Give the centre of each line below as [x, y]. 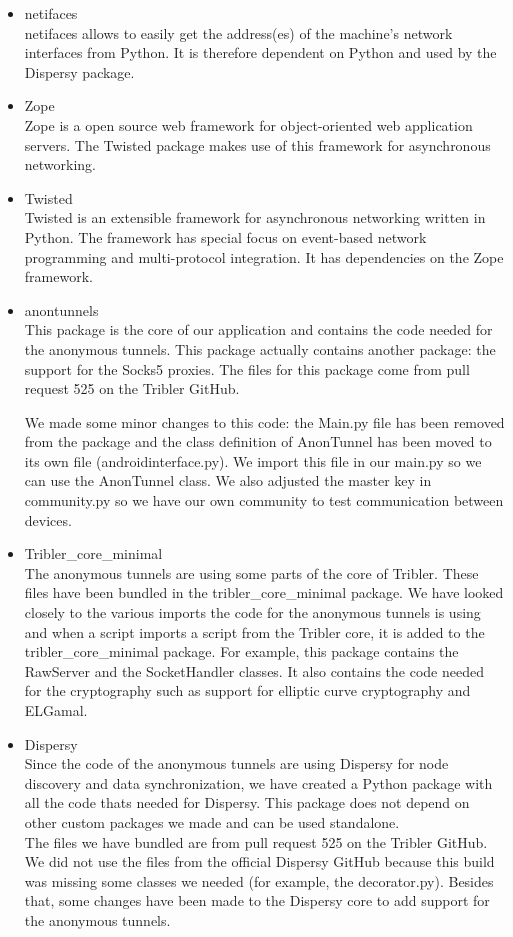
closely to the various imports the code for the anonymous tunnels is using [252, 612]
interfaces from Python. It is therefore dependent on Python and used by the [260, 52]
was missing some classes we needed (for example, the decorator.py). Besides [259, 880]
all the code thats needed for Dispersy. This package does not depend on [247, 802]
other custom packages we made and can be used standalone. [212, 821]
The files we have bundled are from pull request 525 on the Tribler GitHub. [256, 841]
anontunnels [61, 309]
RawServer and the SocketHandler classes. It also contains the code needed [254, 670]
